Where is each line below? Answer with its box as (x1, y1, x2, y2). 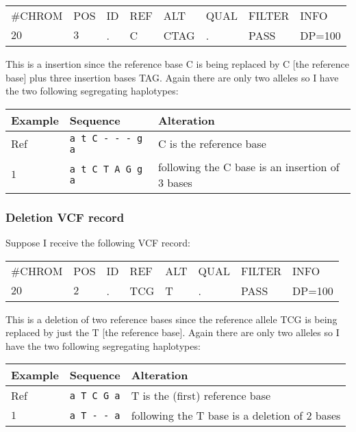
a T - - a (69, 409, 120, 421)
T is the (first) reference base (131, 387, 271, 404)
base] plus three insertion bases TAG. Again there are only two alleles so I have (5, 70, 339, 84)
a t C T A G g (69, 163, 143, 175)
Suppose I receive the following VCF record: (5, 236, 190, 249)
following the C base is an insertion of (157, 158, 340, 175)
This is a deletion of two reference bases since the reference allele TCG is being (5, 312, 338, 326)
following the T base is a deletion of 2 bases (131, 407, 341, 424)
